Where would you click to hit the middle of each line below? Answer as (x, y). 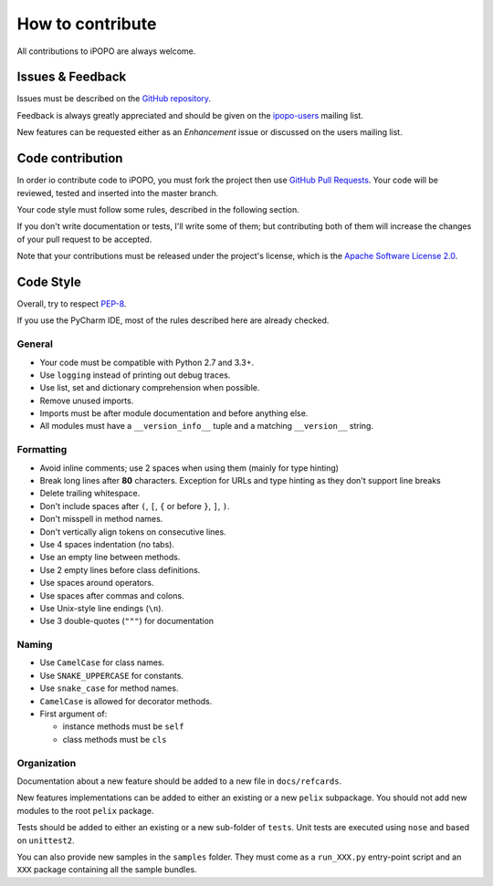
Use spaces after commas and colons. (112, 595)
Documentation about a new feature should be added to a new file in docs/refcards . (179, 781)
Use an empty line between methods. (110, 558)
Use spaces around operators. (97, 583)
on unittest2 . (46, 840)
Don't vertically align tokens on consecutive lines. (133, 532)
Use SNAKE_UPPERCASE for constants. (112, 675)
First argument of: (73, 714)
